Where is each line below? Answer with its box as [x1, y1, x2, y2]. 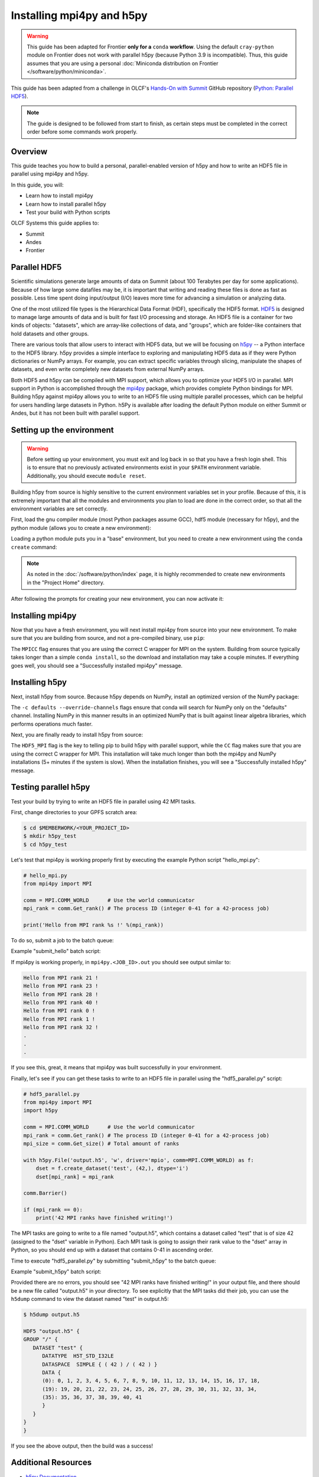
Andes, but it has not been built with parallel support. [11, 409, 140, 417]
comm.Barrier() [23, 1190, 67, 1196]
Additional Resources [11, 1458, 92, 1468]
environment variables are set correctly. [11, 505, 108, 512]
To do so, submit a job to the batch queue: [11, 936, 114, 944]
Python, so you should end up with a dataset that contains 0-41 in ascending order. [11, 1247, 213, 1254]
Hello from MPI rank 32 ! [23, 1024, 99, 1031]
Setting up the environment [11, 425, 114, 435]
